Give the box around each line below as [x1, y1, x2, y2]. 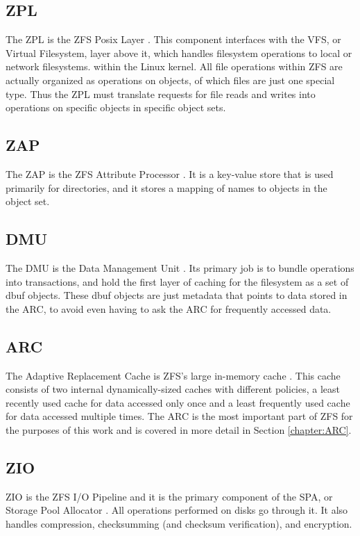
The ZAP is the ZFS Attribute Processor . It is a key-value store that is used [6, 166, 334, 181]
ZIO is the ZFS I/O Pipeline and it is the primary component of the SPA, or [6, 489, 333, 503]
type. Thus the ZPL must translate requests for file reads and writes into [6, 86, 316, 101]
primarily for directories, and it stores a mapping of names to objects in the [6, 180, 327, 195]
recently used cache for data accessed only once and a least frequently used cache [6, 395, 350, 409]
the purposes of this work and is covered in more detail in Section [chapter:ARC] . [6, 422, 352, 437]
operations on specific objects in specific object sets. [6, 100, 226, 115]
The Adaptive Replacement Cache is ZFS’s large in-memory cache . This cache [6, 368, 341, 382]
